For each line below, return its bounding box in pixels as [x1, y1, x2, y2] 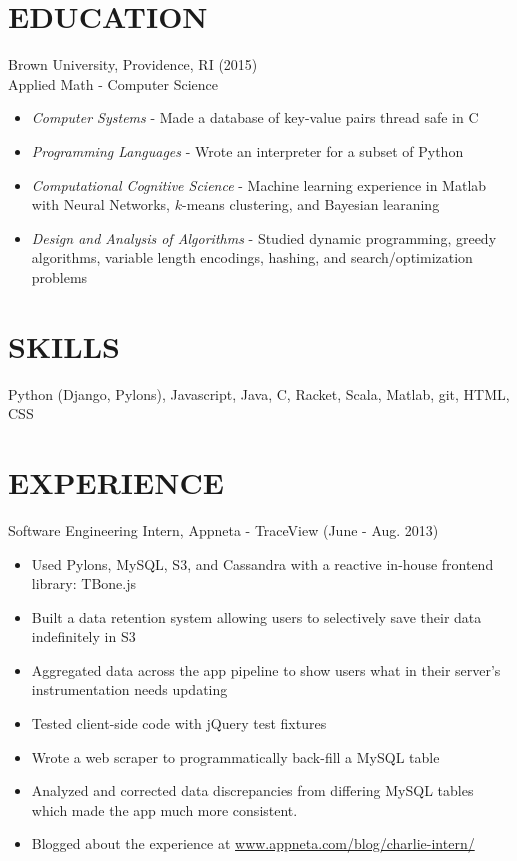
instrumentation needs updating [31, 679, 228, 700]
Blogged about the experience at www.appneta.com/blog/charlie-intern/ [31, 833, 475, 854]
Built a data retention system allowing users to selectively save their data [31, 606, 482, 627]
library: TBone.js [31, 573, 136, 594]
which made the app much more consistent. [31, 799, 298, 820]
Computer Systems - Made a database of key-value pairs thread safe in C [31, 107, 479, 128]
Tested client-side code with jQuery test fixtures [31, 713, 327, 734]
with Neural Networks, [31, 194, 171, 215]
